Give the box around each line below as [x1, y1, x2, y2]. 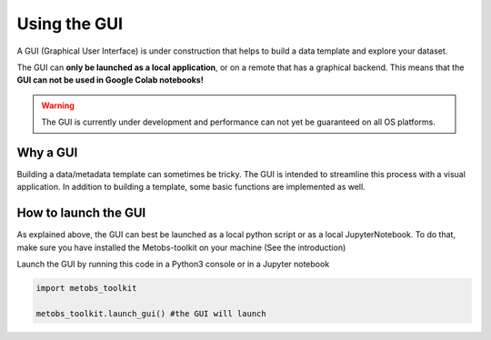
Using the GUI [16, 14, 123, 34]
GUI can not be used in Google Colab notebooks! [16, 75, 204, 85]
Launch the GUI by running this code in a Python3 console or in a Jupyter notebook [16, 259, 330, 270]
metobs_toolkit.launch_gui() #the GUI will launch [35, 308, 267, 318]
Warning [41, 100, 75, 111]
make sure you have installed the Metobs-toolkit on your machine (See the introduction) [16, 242, 346, 253]
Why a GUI [16, 145, 78, 160]
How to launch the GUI [16, 205, 146, 221]
